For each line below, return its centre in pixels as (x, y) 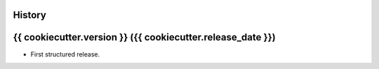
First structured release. (65, 54)
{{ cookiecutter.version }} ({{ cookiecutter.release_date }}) (145, 37)
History (30, 15)
